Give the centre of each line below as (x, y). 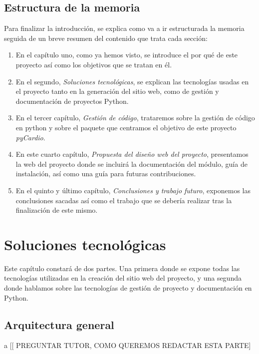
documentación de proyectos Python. (72, 101)
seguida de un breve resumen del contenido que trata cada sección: (106, 38)
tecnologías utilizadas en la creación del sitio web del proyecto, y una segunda (123, 278)
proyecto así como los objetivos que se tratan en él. (94, 64)
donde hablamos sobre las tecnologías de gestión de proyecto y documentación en (128, 288)
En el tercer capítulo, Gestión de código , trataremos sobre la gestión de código (135, 118)
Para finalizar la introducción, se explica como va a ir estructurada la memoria (124, 28)
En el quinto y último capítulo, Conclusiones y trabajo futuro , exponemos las (133, 190)
